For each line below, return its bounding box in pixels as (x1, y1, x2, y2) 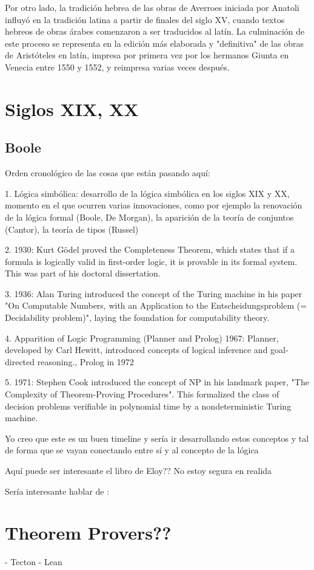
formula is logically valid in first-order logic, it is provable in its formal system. (5, 255, 298, 267)
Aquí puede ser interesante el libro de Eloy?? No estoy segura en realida (5, 464, 272, 477)
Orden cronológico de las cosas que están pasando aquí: (5, 167, 210, 179)
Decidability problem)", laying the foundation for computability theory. (5, 311, 270, 324)
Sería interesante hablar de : (5, 484, 110, 497)
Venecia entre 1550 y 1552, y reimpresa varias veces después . (5, 60, 230, 73)
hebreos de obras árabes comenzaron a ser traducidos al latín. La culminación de (5, 25, 305, 38)
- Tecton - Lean (5, 555, 62, 568)
